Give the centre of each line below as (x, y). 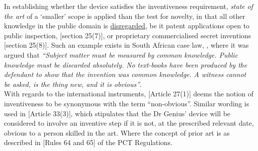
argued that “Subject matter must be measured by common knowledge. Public (121, 54)
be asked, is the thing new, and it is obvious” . (73, 84)
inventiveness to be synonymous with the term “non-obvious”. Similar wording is (127, 103)
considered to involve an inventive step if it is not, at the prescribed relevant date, (129, 123)
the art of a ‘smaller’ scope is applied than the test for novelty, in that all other (125, 16)
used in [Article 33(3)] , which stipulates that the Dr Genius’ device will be (117, 113)
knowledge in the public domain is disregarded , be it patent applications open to (127, 26)
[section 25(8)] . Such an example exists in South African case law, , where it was (127, 45)
